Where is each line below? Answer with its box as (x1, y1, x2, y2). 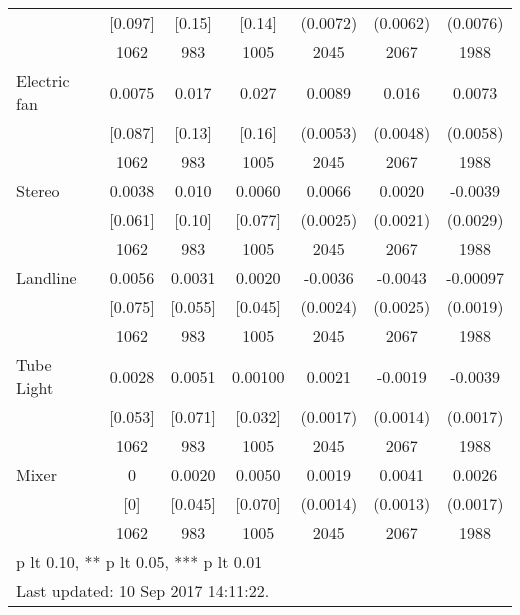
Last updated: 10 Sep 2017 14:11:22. (16, 579, 270, 602)
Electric (16, 69, 70, 92)
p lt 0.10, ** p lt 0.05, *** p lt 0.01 (16, 550, 263, 573)
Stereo (16, 179, 60, 202)
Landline (16, 266, 77, 289)
